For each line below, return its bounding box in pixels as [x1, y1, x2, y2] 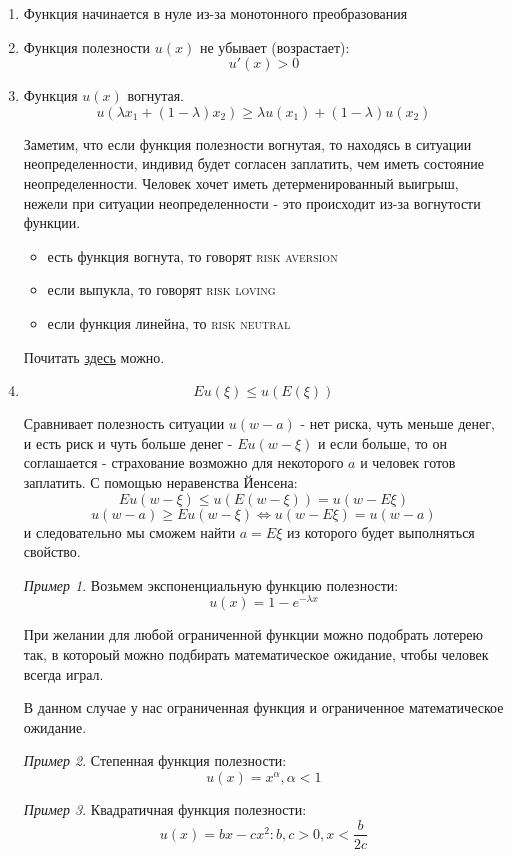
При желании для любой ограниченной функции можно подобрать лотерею [23, 624, 484, 645]
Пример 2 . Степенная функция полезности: [23, 750, 287, 771]
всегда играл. [23, 663, 104, 684]
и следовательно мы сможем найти [23, 521, 236, 542]
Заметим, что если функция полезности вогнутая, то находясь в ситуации [23, 133, 472, 154]
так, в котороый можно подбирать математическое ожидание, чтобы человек [23, 643, 489, 664]
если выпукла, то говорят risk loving [47, 279, 276, 300]
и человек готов [360, 452, 456, 473]
